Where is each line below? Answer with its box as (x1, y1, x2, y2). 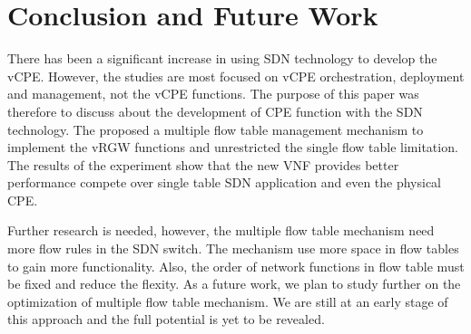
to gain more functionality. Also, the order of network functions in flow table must (7, 256, 465, 275)
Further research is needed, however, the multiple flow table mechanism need (7, 221, 435, 240)
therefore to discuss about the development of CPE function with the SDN (7, 101, 423, 120)
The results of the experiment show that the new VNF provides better (7, 155, 399, 174)
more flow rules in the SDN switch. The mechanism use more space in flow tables (7, 239, 459, 258)
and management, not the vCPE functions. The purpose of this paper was (7, 84, 419, 103)
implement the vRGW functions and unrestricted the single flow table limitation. (7, 138, 458, 157)
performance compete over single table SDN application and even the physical (7, 173, 442, 192)
